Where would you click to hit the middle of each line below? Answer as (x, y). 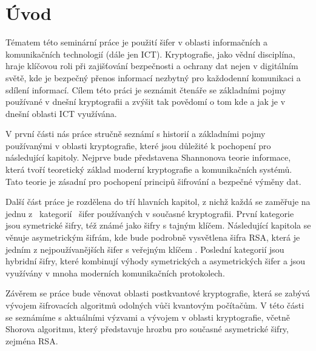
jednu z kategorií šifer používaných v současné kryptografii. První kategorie (150, 213)
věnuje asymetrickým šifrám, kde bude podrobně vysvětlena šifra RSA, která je (153, 237)
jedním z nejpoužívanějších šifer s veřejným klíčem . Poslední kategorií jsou (145, 249)
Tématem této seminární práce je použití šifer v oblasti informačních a (137, 42)
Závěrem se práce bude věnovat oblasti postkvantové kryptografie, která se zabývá (158, 293)
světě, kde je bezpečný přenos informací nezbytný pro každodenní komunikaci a (153, 77)
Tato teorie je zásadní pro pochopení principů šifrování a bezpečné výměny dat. (153, 181)
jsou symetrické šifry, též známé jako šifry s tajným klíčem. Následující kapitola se (158, 225)
